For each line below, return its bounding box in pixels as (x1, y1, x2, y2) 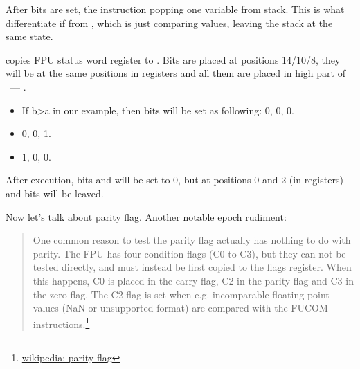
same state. (6, 29, 53, 44)
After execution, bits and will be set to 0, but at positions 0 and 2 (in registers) (6, 172, 343, 187)
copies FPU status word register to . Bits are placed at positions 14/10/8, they (6, 52, 341, 66)
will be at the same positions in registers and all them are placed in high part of (6, 66, 345, 80)
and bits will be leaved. (6, 186, 104, 200)
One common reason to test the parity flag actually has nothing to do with (33, 233, 351, 247)
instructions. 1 (33, 314, 90, 331)
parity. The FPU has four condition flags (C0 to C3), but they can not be (33, 246, 346, 260)
